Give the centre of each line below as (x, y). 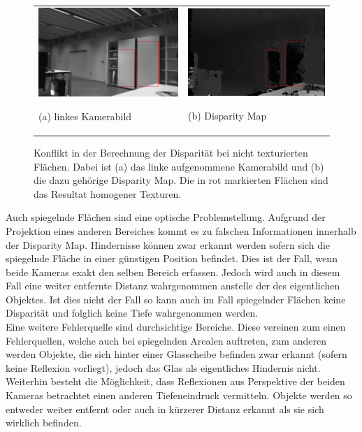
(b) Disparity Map (227, 115)
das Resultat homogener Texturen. (108, 193)
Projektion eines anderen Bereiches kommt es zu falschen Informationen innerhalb (181, 230)
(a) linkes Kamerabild (85, 116)
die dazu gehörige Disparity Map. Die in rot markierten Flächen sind (181, 180)
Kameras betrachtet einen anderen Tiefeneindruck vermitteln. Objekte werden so (179, 395)
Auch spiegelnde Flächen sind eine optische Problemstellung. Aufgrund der (166, 217)
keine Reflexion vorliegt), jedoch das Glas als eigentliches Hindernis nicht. (163, 367)
